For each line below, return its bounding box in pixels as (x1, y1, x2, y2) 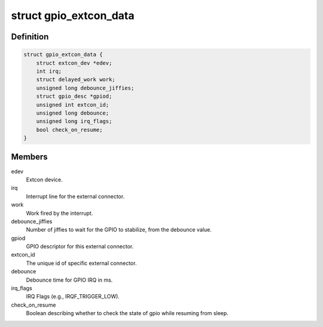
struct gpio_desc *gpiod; (36, 93, 112, 100)
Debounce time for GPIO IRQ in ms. (26, 276, 113, 283)
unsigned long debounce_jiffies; (36, 84, 135, 91)
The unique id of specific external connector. (26, 260, 137, 267)
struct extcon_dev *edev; (36, 60, 112, 66)
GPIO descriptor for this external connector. (26, 243, 134, 250)
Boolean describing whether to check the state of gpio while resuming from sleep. (26, 310, 228, 317)
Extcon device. (26, 176, 63, 183)
